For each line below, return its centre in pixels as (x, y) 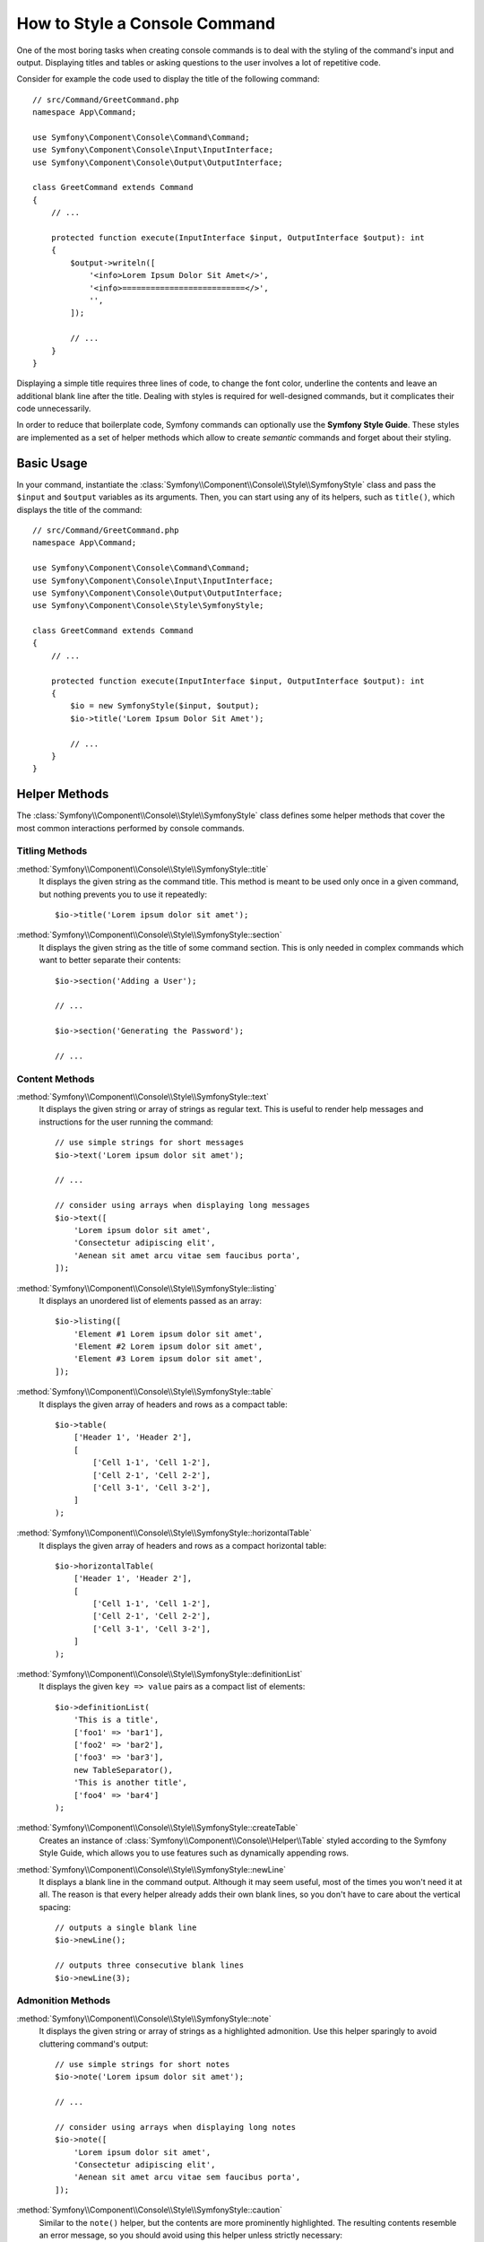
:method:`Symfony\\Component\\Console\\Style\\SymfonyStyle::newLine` (151, 1869)
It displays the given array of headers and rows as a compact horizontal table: (183, 1545)
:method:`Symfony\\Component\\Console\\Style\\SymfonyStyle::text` (143, 1097)
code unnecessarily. (54, 409)
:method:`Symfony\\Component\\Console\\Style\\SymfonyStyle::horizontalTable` (164, 1533)
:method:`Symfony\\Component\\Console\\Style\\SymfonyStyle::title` (143, 869)
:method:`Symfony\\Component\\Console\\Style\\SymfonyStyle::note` (144, 2019)
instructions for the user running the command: (126, 1122)
